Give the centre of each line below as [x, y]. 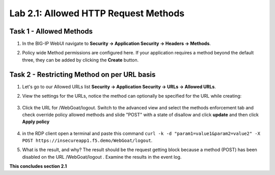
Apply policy [36, 122]
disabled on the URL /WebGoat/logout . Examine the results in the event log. [102, 157]
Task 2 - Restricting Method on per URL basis [82, 75]
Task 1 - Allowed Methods [51, 31]
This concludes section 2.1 [38, 166]
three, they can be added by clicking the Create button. [80, 60]
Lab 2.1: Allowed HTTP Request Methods [97, 13]
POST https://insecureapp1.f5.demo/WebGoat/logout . [87, 140]
